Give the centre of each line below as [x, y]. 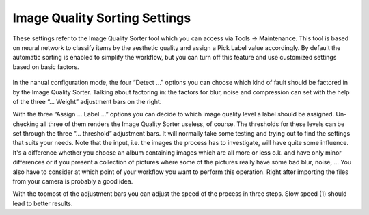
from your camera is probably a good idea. [73, 181]
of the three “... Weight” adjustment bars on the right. [87, 101]
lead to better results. [43, 203]
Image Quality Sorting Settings [102, 18]
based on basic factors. [46, 67]
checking [26, 124]
